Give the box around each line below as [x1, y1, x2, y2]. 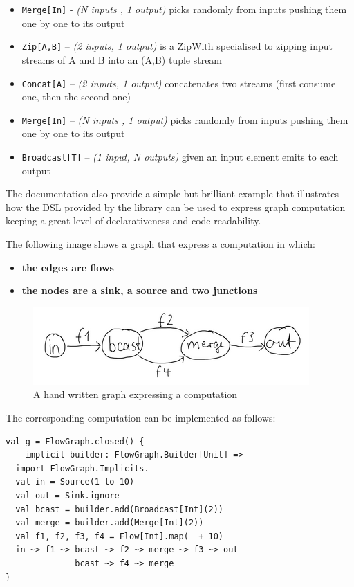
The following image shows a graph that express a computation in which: [6, 237, 315, 251]
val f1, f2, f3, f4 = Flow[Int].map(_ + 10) [15, 531, 223, 541]
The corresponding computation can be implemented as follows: [6, 410, 276, 424]
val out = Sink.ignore [15, 490, 120, 500]
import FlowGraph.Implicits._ [15, 463, 154, 473]
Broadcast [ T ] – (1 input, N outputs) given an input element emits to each [21, 150, 339, 163]
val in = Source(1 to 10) [15, 477, 135, 487]
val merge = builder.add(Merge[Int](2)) [15, 518, 204, 528]
